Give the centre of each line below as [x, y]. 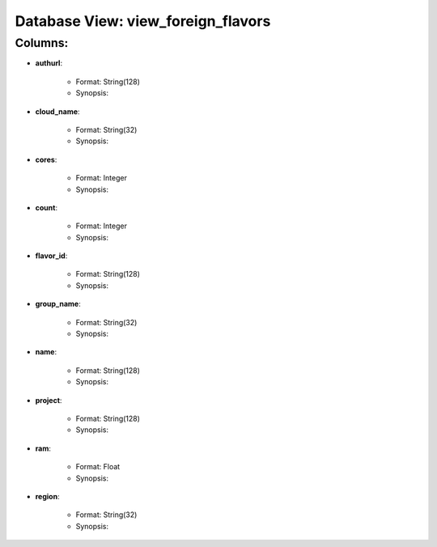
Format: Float [98, 467]
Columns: [42, 43]
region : [47, 496]
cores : [46, 159]
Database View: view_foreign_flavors [143, 21]
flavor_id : [51, 256]
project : [49, 400]
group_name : [58, 304]
